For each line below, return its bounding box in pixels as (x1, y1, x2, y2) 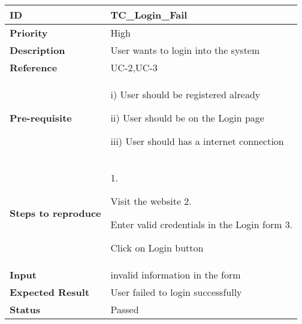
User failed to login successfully (110, 285, 242, 299)
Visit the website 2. (110, 194, 192, 208)
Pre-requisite (10, 111, 72, 125)
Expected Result (10, 285, 90, 299)
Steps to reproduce (10, 205, 101, 220)
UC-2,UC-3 (110, 60, 158, 74)
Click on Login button (110, 241, 204, 255)
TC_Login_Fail (110, 8, 188, 22)
